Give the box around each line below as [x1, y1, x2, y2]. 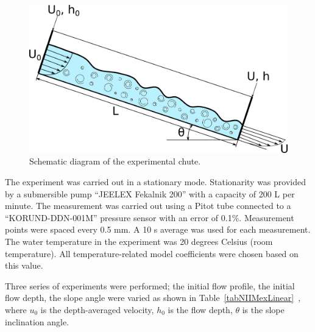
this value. [5, 259, 43, 272]
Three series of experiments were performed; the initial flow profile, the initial [5, 279, 295, 292]
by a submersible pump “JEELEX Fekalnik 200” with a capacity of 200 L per [5, 187, 295, 200]
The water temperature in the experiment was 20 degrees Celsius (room [5, 235, 273, 248]
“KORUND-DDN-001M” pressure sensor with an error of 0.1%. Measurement [5, 211, 294, 224]
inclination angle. [5, 315, 69, 328]
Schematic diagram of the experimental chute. [29, 155, 201, 168]
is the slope [242, 303, 285, 316]
